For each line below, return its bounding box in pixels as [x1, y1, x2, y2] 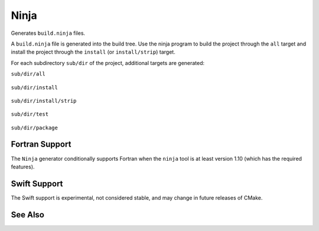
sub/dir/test [11, 111, 49, 118]
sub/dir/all [11, 71, 45, 77]
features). [11, 163, 35, 170]
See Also [11, 210, 44, 220]
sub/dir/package [11, 124, 58, 131]
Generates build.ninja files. [11, 30, 86, 37]
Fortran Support [11, 139, 71, 149]
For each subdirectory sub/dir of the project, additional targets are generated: [11, 59, 205, 66]
